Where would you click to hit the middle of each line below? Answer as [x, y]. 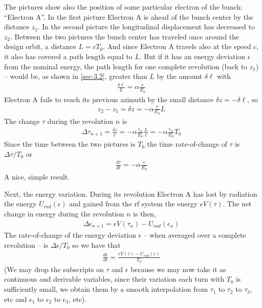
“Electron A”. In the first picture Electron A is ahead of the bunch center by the [129, 16]
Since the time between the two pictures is [70, 144]
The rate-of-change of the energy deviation [70, 235]
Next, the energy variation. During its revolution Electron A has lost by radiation [131, 193]
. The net [237, 204]
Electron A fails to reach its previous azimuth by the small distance [109, 99]
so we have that [96, 245]
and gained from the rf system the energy [133, 204]
